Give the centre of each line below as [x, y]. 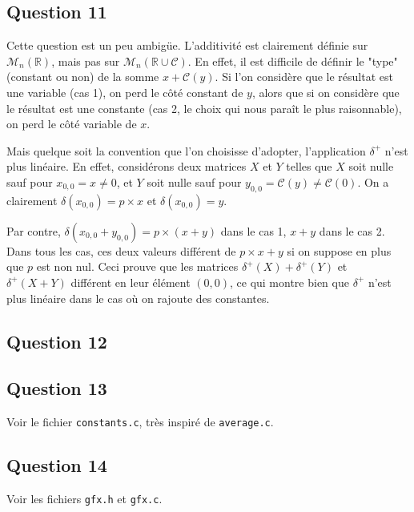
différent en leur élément [131, 282]
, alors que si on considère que [326, 92]
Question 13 [57, 388]
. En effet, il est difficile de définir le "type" [293, 60]
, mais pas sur [86, 60]
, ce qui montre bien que [289, 282]
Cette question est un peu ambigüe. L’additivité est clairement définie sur [187, 45]
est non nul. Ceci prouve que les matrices [137, 266]
